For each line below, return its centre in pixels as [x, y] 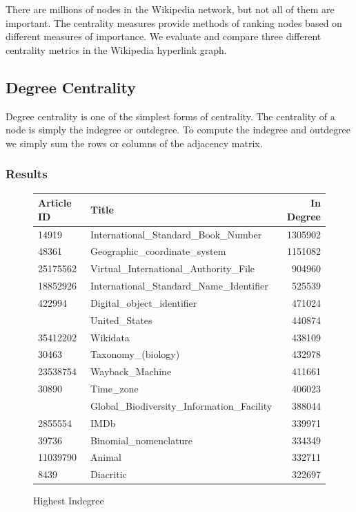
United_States [121, 320]
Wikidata [110, 337]
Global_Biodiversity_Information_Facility [181, 405]
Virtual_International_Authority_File [173, 268]
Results [27, 174]
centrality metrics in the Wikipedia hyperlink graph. [116, 49]
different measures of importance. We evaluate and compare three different [164, 36]
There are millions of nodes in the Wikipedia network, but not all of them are [170, 9]
